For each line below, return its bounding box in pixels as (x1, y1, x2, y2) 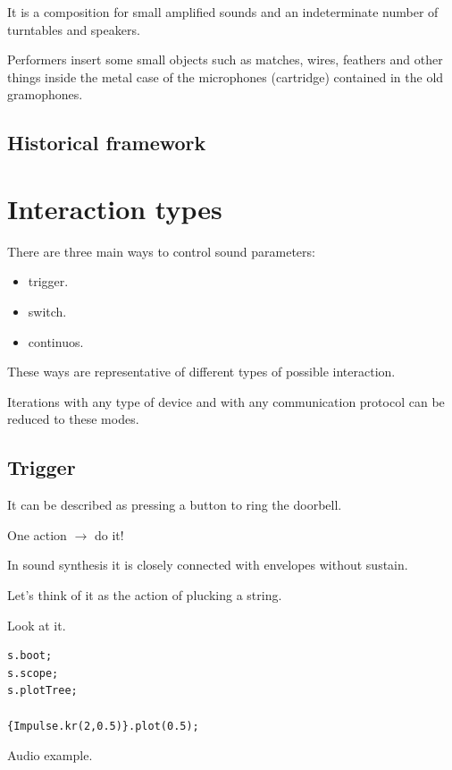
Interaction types (7, 190, 222, 226)
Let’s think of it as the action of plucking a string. (7, 586, 282, 605)
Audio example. (7, 746, 93, 765)
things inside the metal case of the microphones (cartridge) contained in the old (7, 67, 444, 86)
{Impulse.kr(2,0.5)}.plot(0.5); (7, 719, 199, 732)
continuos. (28, 332, 84, 351)
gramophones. (7, 85, 83, 104)
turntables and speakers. (7, 20, 140, 38)
